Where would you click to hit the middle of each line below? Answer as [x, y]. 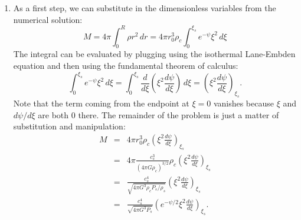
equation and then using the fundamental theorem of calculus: [126, 66]
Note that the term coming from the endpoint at [101, 103]
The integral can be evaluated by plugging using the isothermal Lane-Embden [154, 54]
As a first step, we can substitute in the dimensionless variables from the [145, 8]
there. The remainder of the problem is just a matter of [179, 114]
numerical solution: [48, 19]
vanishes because [243, 103]
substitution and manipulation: [69, 126]
